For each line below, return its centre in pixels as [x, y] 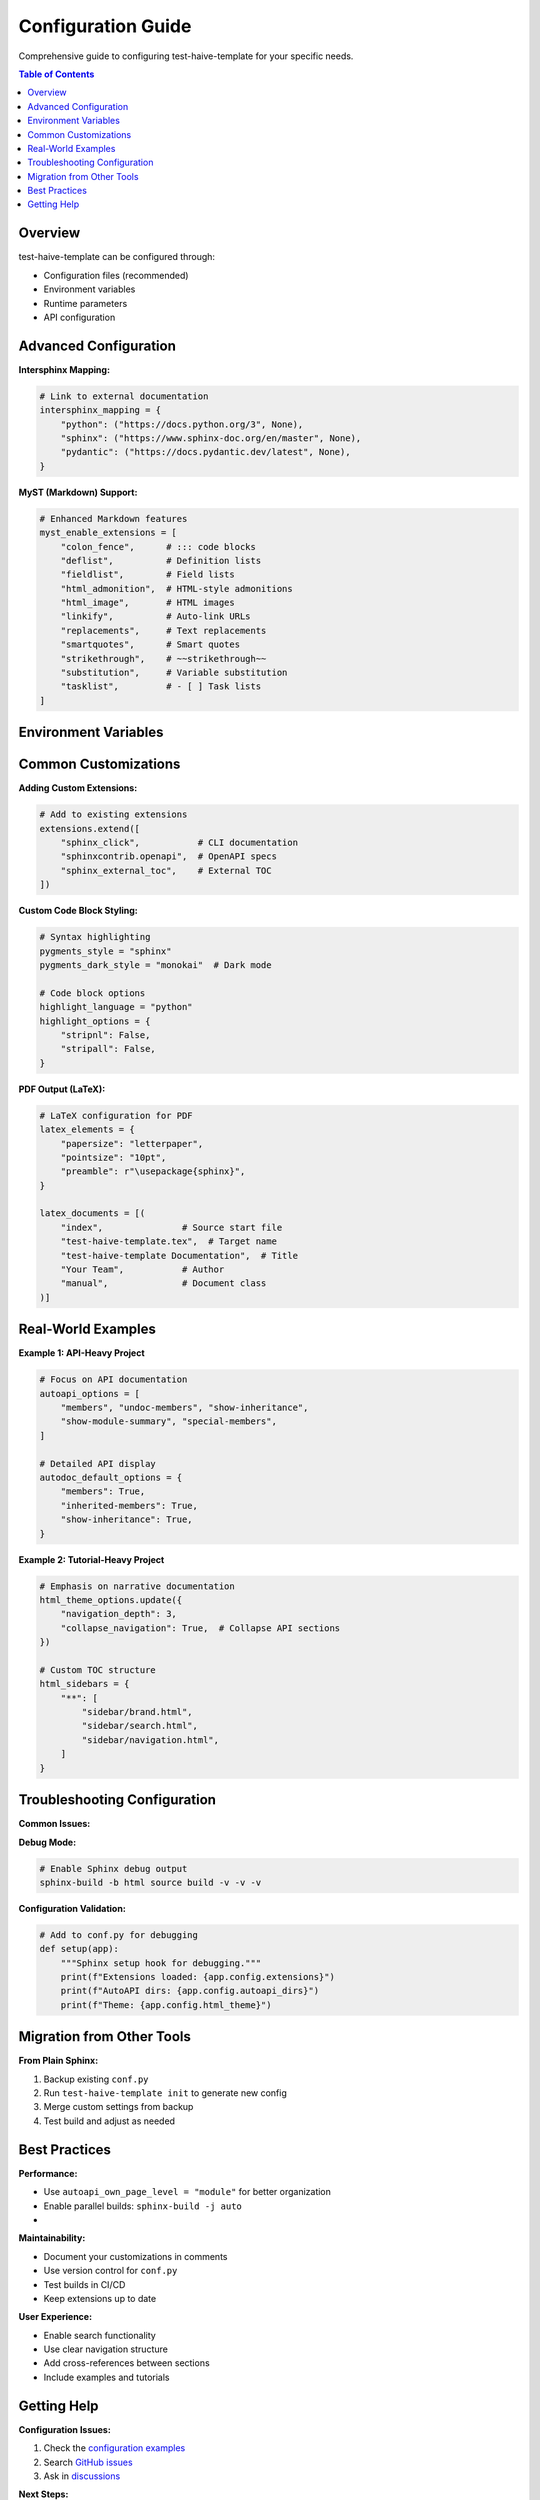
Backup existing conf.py [96, 2079]
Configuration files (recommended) [116, 275]
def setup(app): [79, 1949]
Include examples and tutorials [106, 2377]
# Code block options [92, 993]
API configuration [79, 317]
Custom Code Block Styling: [78, 911]
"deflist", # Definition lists [161, 560]
